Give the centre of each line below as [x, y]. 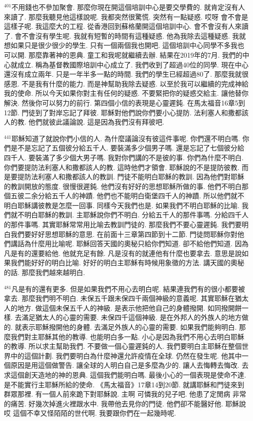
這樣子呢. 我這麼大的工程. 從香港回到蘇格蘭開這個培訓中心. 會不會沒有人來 [123, 26]
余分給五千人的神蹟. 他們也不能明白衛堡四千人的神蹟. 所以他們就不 [138, 196]
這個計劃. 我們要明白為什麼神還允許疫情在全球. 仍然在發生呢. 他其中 [133, 355]
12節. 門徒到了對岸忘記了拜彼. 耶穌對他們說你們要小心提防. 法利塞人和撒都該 [126, 112]
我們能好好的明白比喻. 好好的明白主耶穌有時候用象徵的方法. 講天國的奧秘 [127, 263]
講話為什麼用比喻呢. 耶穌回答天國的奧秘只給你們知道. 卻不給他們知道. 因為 [129, 243]
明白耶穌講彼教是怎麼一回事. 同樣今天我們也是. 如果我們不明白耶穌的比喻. [122, 205]
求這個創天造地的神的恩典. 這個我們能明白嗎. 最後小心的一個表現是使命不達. [125, 374]
